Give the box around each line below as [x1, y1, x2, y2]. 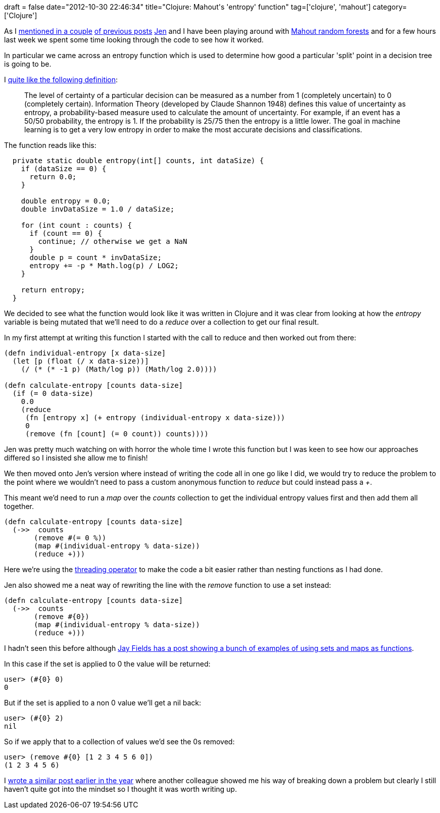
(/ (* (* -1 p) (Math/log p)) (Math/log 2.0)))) [21, 365, 217, 373]
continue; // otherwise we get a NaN [38, 237, 187, 245]
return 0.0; [29, 173, 77, 181]
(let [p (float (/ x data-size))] [12, 357, 149, 365]
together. [4, 502, 34, 511]
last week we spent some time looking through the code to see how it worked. [4, 35, 264, 44]
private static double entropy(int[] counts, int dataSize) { [12, 157, 264, 165]
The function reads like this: [4, 141, 96, 149]
